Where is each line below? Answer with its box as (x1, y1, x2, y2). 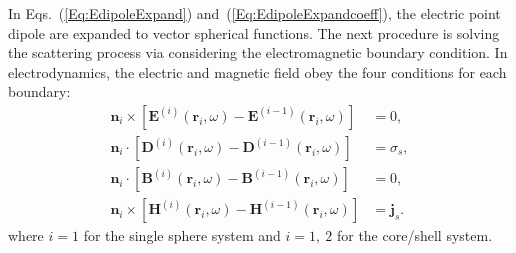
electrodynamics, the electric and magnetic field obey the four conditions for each (8, 61, 507, 82)
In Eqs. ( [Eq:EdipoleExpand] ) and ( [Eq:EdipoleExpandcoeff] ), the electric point (8, 3, 501, 23)
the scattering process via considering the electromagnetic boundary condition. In (8, 42, 508, 63)
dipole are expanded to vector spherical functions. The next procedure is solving (8, 22, 500, 43)
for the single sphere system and (83, 225, 281, 246)
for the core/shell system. (336, 225, 493, 246)
